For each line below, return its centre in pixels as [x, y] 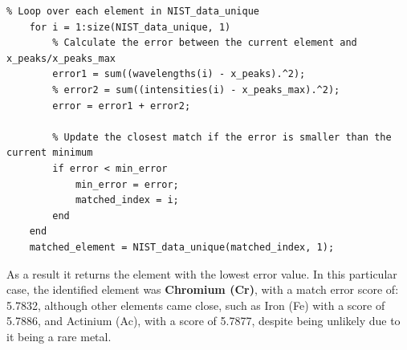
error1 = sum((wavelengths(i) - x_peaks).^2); [179, 74]
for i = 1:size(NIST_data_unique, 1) [130, 27]
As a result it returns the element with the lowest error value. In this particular [202, 273]
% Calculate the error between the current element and [205, 43]
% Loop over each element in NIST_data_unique [133, 11]
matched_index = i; [127, 200]
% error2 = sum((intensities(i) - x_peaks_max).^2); [196, 90]
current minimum [50, 153]
